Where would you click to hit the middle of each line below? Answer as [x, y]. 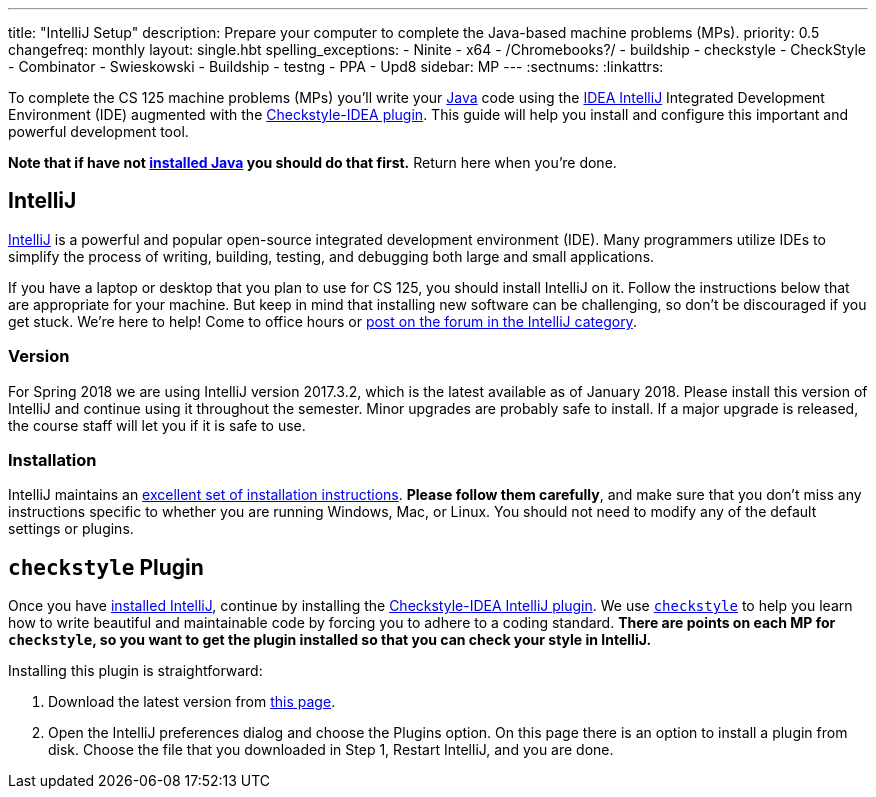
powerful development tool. [98, 131]
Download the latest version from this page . [192, 702]
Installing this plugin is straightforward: [135, 671]
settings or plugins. [71, 529]
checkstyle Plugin [106, 567]
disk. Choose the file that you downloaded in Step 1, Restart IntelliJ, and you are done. [331, 750]
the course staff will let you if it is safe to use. [157, 425]
